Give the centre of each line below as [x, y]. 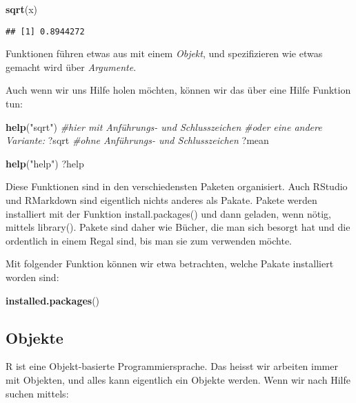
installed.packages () [53, 300]
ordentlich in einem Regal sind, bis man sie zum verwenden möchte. [149, 240]
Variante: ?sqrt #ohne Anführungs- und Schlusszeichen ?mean [137, 140]
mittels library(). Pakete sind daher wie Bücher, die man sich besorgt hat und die [178, 227]
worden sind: [32, 277]
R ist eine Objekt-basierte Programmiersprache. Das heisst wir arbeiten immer [172, 366]
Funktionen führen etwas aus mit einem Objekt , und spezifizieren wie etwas [164, 53]
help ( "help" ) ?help [45, 163]
